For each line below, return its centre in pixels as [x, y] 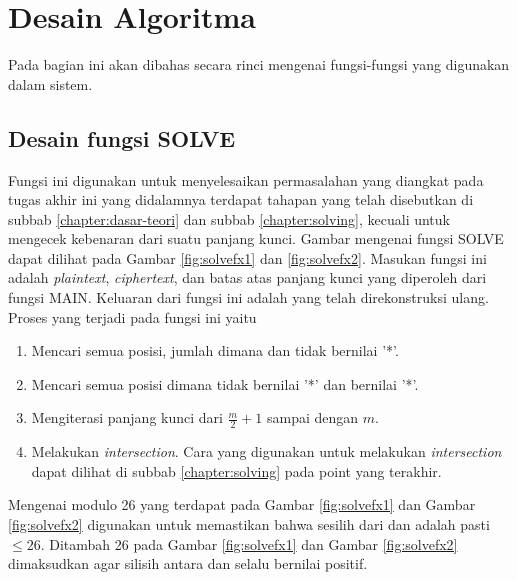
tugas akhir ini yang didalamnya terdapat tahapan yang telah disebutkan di [241, 199]
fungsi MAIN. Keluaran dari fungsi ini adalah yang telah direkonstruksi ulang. [248, 297]
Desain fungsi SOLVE [122, 137]
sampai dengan [313, 417]
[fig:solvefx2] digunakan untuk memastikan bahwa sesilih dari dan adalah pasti [249, 524]
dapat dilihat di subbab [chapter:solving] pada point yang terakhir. [236, 470]
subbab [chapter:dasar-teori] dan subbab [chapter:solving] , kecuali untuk [229, 218]
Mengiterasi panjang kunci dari [127, 417]
